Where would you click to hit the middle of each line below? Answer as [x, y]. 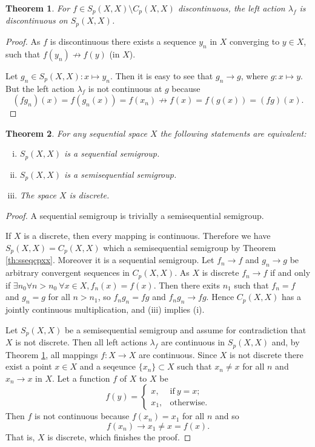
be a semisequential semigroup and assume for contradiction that [185, 329]
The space [38, 195]
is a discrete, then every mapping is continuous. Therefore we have [147, 236]
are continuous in [193, 342]
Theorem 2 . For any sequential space [76, 133]
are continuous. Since [178, 354]
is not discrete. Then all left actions [81, 342]
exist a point [29, 366]
